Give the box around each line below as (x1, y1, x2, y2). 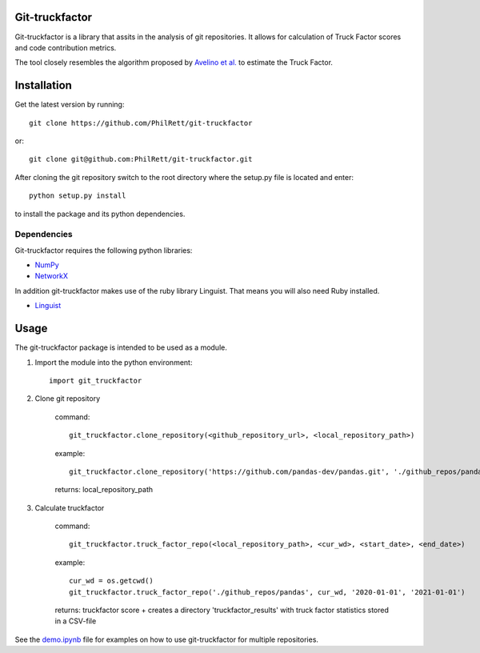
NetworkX (34, 271, 68, 281)
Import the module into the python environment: (34, 357, 193, 367)
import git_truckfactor (49, 376, 142, 385)
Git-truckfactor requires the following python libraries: (14, 245, 193, 255)
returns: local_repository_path (54, 485, 154, 495)
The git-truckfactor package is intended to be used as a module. (14, 343, 227, 352)
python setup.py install (29, 191, 126, 200)
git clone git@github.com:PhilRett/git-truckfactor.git (29, 154, 253, 164)
